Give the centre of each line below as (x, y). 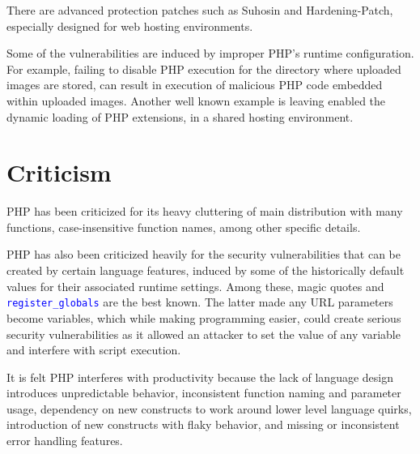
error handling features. (65, 441)
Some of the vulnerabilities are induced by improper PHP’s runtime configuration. (210, 53)
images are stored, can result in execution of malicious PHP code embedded (195, 85)
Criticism (59, 172)
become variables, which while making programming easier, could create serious (204, 317)
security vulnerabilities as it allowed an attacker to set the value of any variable (204, 334)
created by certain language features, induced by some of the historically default (206, 270)
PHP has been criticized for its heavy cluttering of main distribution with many (205, 211)
